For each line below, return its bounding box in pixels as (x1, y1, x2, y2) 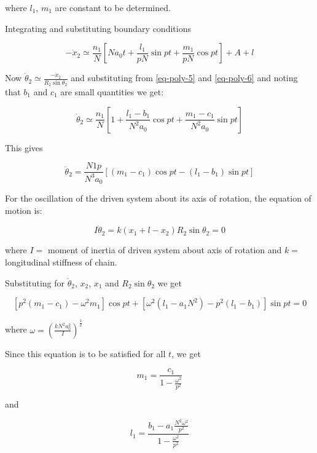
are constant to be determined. (55, 1, 171, 14)
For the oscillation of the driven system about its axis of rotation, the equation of (5, 191, 311, 204)
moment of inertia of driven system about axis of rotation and (47, 243, 282, 256)
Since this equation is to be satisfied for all (5, 347, 166, 360)
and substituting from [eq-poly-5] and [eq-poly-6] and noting (71, 71, 298, 84)
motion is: (5, 203, 42, 216)
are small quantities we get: (60, 85, 164, 98)
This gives (5, 141, 43, 154)
